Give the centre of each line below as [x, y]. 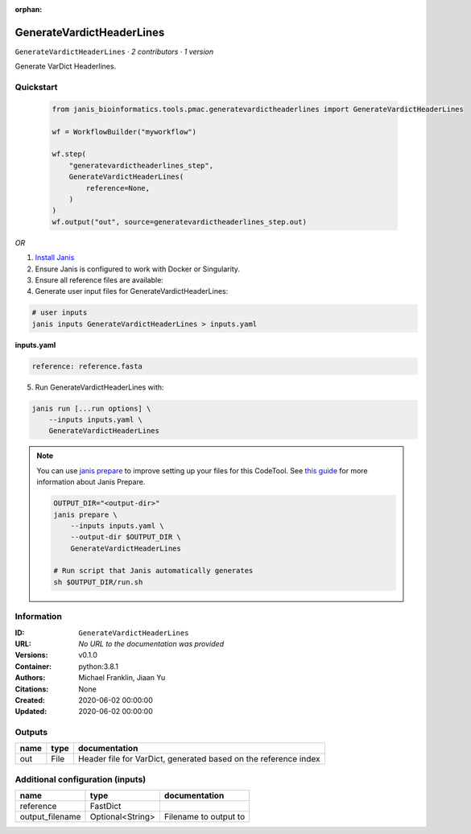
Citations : [32, 689]
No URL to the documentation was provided [151, 644]
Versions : [31, 655]
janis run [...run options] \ [91, 408]
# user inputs [60, 313]
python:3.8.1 [98, 666]
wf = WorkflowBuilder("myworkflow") [124, 132]
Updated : [31, 712]
